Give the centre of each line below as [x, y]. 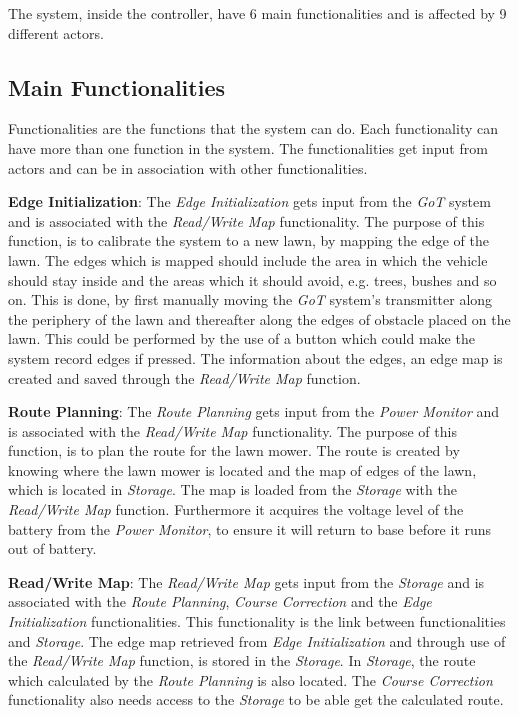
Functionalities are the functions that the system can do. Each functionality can [253, 128]
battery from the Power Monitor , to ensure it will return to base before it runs [250, 528]
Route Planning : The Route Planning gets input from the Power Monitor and [254, 411]
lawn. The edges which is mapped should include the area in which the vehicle [248, 259]
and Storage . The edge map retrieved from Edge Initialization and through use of [257, 640]
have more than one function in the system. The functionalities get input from [248, 147]
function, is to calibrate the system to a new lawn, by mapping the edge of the [248, 240]
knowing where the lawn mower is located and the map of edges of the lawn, [242, 469]
